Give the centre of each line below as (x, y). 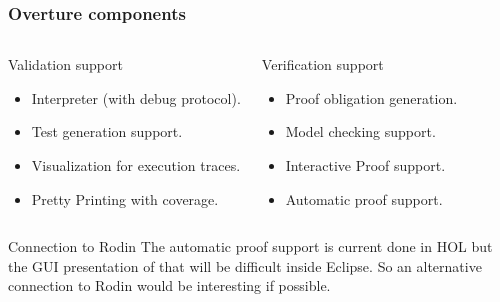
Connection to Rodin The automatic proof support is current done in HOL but (250, 246)
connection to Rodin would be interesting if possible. (169, 285)
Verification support (322, 64)
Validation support (65, 64)
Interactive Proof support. (365, 165)
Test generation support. (107, 131)
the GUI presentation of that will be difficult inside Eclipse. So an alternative (245, 265)
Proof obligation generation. (371, 97)
